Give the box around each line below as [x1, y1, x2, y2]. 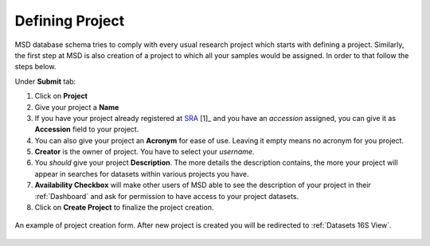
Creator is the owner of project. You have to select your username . [34, 147, 255, 157]
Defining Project [14, 12, 125, 29]
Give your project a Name [34, 102, 119, 111]
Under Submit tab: [14, 76, 76, 86]
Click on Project [34, 92, 88, 101]
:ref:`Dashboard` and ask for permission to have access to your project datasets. [34, 191, 299, 201]
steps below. [14, 62, 57, 72]
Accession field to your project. [34, 124, 139, 135]
